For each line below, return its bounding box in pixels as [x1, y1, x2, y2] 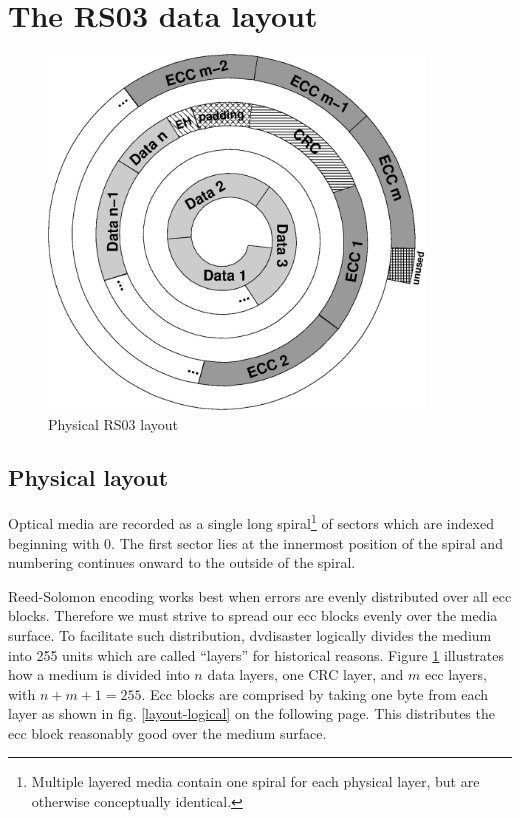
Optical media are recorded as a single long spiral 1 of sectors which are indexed [8, 510, 494, 533]
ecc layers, [425, 664, 487, 685]
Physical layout [8, 462, 169, 493]
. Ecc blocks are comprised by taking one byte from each [141, 683, 489, 704]
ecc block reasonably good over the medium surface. [8, 722, 327, 743]
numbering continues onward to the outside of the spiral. [8, 552, 356, 573]
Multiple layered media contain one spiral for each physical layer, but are [31, 771, 480, 792]
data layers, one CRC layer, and [207, 664, 404, 685]
